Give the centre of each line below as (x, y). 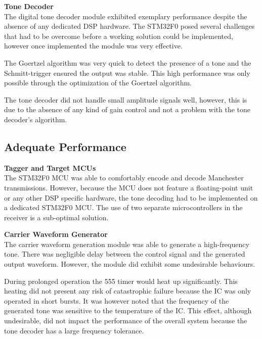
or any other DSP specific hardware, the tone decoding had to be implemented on (131, 197)
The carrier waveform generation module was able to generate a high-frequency (127, 244)
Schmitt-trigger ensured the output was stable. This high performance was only (127, 72)
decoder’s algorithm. (36, 119)
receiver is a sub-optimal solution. (56, 217)
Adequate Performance (65, 146)
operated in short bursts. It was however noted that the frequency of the (117, 300)
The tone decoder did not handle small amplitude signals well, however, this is (126, 99)
